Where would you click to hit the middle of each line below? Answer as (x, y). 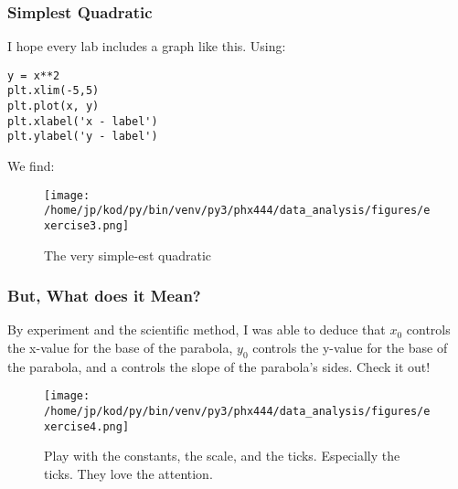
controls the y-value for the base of (350, 348)
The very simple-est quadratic (128, 255)
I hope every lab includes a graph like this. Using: (147, 46)
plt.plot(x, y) (53, 106)
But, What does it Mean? (104, 296)
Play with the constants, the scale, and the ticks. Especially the (222, 456)
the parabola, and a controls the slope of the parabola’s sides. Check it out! (219, 366)
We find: (31, 166)
